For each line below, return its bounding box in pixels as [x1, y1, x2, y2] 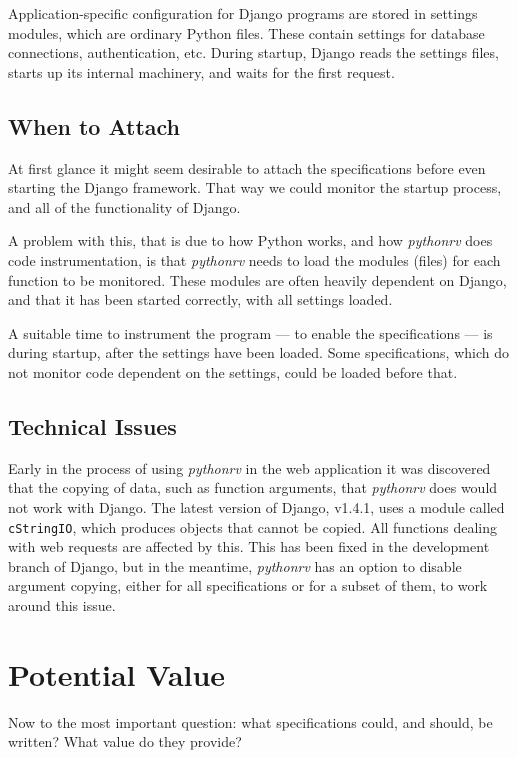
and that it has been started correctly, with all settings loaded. [8, 289, 393, 310]
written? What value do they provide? [8, 731, 242, 752]
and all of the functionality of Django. [8, 196, 241, 217]
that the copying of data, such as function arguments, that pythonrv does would [8, 477, 498, 498]
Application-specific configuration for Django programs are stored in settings [8, 3, 478, 23]
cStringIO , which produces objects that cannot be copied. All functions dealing [8, 516, 498, 537]
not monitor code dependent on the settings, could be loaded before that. [8, 361, 458, 382]
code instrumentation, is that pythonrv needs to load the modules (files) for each [8, 249, 501, 270]
